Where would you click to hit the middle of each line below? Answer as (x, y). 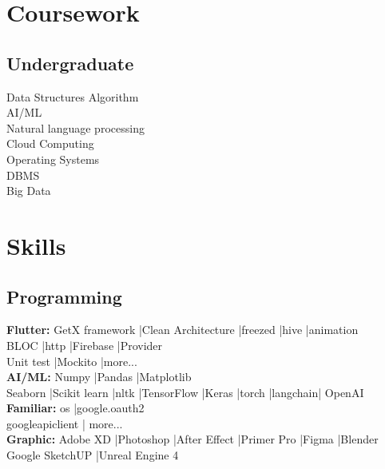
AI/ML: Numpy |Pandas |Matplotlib (99, 377)
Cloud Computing (50, 143)
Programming (64, 296)
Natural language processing (75, 127)
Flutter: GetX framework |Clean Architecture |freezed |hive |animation (183, 330)
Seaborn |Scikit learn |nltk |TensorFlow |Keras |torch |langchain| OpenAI (185, 392)
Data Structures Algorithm (73, 96)
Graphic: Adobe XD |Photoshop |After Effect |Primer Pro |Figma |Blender (192, 439)
